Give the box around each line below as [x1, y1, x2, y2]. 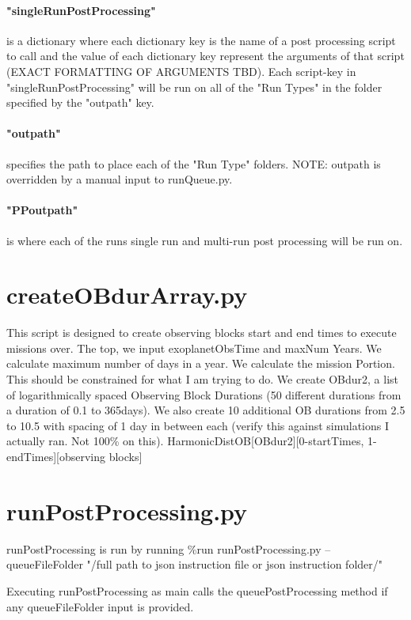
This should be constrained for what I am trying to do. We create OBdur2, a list [6, 371, 398, 387]
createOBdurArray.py [6, 278, 248, 311]
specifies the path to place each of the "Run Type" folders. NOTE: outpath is [6, 155, 381, 172]
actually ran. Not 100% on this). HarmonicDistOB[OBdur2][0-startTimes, [6, 433, 364, 449]
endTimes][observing [6, 448, 106, 465]
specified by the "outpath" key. [6, 94, 154, 111]
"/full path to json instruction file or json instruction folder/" [86, 556, 383, 573]
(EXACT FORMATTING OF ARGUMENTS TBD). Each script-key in [6, 62, 356, 79]
